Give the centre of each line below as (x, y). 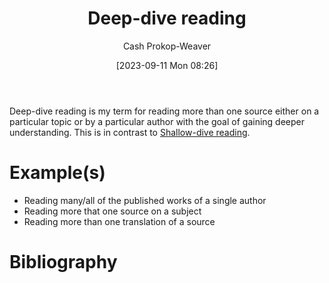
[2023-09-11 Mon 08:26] (167, 65)
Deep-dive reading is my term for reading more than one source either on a (164, 111)
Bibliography (63, 262)
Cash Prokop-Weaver (167, 46)
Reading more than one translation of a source (119, 221)
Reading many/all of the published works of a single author (145, 200)
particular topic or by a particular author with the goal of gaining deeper (157, 121)
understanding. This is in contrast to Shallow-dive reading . (130, 132)
